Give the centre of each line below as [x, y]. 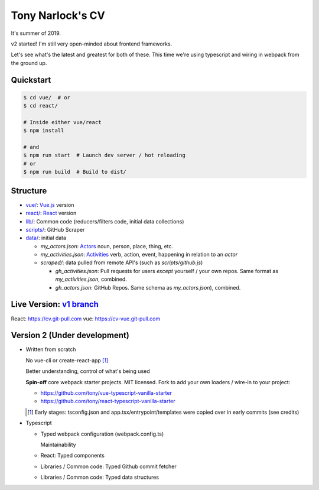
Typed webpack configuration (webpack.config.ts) [102, 434]
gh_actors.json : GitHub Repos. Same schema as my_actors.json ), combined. [148, 287]
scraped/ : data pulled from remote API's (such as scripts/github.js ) [122, 262]
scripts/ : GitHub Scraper [55, 229]
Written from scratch [51, 349]
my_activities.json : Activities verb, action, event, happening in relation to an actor [139, 255]
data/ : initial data [46, 238]
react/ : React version [51, 213]
